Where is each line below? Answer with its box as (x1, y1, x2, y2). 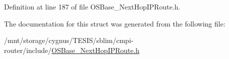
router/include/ (4, 44, 51, 55)
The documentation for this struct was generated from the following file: (4, 18, 225, 28)
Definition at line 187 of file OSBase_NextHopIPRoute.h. (4, 1, 180, 11)
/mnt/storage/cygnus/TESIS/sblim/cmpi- (4, 35, 133, 45)
